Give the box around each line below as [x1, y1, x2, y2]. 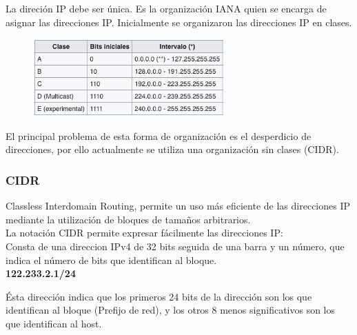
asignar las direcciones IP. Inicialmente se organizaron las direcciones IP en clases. [6, 14, 352, 29]
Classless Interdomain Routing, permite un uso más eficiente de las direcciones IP [6, 199, 351, 213]
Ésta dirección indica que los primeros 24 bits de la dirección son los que [6, 289, 312, 303]
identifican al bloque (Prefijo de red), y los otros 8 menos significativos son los [6, 303, 336, 317]
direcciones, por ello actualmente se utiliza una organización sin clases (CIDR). [6, 142, 339, 156]
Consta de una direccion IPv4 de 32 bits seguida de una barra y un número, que [6, 239, 345, 254]
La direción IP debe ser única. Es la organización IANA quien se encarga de [6, 1, 327, 15]
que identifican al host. [6, 316, 102, 330]
